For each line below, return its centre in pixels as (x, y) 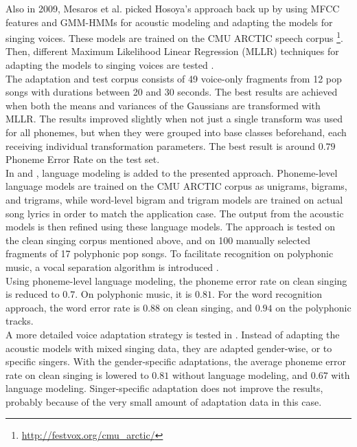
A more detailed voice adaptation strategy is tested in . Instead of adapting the (173, 334)
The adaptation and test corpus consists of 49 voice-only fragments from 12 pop (174, 78)
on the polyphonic (313, 307)
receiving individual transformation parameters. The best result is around (161, 145)
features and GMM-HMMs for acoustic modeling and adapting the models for (169, 22)
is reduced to (33, 294)
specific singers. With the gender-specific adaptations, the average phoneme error (176, 361)
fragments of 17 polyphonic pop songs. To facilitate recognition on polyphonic (170, 253)
